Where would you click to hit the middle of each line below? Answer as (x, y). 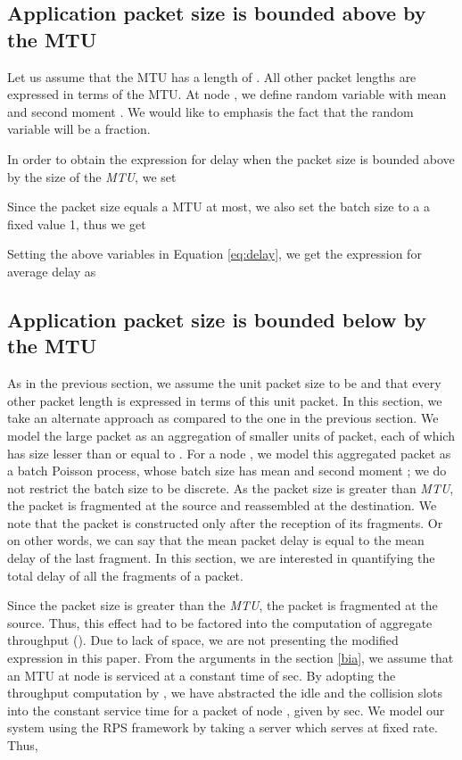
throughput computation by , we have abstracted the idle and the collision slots (225, 693)
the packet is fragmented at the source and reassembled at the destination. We (222, 505)
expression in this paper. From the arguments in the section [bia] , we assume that (231, 658)
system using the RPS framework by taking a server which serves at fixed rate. (223, 727)
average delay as (52, 271)
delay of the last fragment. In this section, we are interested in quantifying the (221, 558)
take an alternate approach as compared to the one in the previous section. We (223, 418)
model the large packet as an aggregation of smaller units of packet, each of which (231, 435)
